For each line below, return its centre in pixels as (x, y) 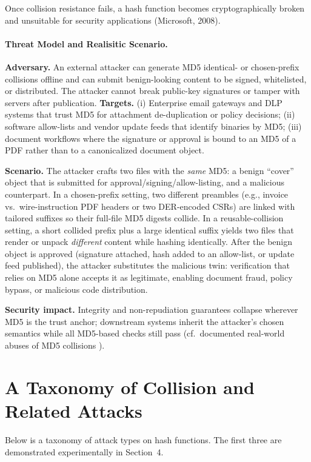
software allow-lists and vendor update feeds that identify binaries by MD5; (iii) (153, 126)
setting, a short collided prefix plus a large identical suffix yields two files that (149, 229)
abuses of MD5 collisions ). (55, 345)
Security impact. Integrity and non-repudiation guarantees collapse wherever (152, 310)
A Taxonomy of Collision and (130, 387)
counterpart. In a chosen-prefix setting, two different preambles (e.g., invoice (147, 194)
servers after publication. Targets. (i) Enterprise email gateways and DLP (144, 102)
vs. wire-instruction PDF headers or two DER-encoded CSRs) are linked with (150, 206)
